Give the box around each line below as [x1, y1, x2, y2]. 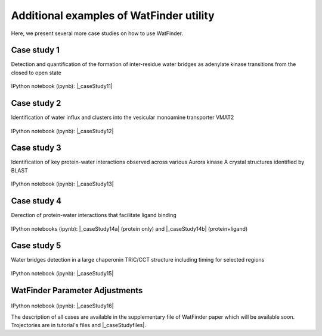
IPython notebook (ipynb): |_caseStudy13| [11, 180, 114, 187]
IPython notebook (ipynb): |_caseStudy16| [11, 302, 114, 309]
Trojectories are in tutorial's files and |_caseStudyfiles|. [11, 322, 146, 328]
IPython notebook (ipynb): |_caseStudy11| [11, 83, 113, 90]
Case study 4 [11, 196, 62, 206]
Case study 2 [11, 98, 61, 108]
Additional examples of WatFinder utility [11, 9, 215, 22]
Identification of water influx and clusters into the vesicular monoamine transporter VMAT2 [11, 114, 234, 121]
